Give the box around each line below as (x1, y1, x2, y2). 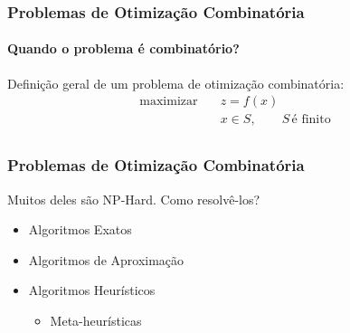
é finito (291, 113, 331, 127)
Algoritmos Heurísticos (28, 281, 156, 300)
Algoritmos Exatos (28, 220, 132, 239)
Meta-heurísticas (50, 310, 142, 329)
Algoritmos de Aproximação (28, 250, 184, 269)
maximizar (139, 95, 198, 109)
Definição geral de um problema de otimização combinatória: (7, 73, 345, 92)
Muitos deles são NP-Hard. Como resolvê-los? (7, 189, 260, 208)
